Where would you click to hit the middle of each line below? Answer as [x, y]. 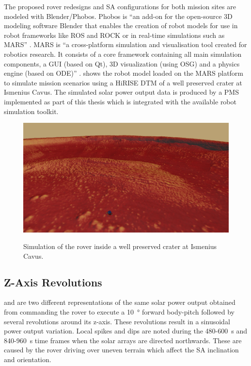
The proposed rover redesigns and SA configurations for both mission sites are [120, 6]
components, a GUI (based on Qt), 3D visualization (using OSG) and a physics [122, 63]
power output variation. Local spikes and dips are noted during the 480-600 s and [125, 331]
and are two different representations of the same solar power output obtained [120, 302]
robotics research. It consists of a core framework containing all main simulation [123, 54]
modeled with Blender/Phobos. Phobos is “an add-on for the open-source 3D [118, 16]
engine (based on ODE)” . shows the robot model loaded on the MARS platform [124, 73]
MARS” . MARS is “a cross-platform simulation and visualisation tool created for [125, 44]
